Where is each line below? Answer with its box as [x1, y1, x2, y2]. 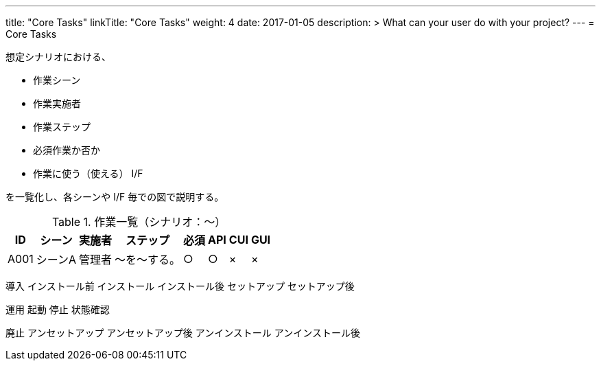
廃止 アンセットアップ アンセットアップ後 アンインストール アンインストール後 [5, 327, 360, 339]
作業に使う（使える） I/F [33, 168, 143, 179]
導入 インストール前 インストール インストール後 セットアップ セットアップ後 [5, 280, 355, 292]
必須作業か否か [33, 144, 100, 156]
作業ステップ [33, 121, 91, 133]
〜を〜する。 [115, 253, 181, 266]
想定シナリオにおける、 [5, 51, 111, 62]
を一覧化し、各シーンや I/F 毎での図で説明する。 [5, 191, 224, 203]
